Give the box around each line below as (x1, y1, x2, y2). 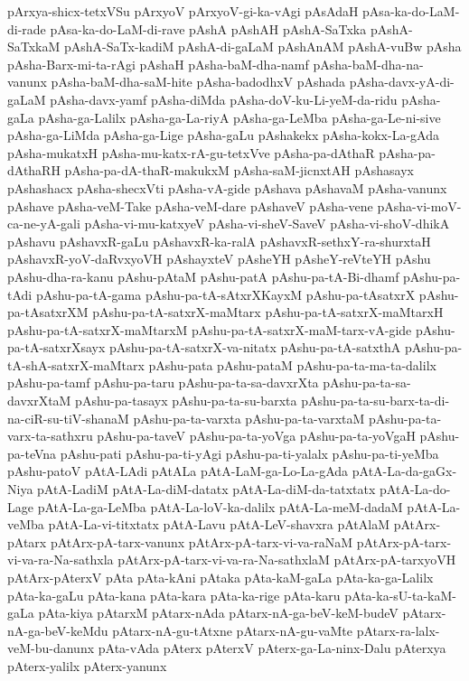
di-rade (7, 19, 46, 38)
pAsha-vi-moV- (377, 196, 462, 215)
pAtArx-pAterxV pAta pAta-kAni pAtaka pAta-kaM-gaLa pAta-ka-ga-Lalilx (7, 568, 434, 586)
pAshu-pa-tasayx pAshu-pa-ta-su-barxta (75, 391, 297, 410)
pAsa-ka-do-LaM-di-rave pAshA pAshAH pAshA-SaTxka (50, 19, 367, 38)
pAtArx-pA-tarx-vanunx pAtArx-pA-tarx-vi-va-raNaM (50, 532, 353, 551)
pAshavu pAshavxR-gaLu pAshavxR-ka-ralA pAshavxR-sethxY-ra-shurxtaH (7, 231, 431, 250)
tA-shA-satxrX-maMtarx (7, 355, 145, 374)
